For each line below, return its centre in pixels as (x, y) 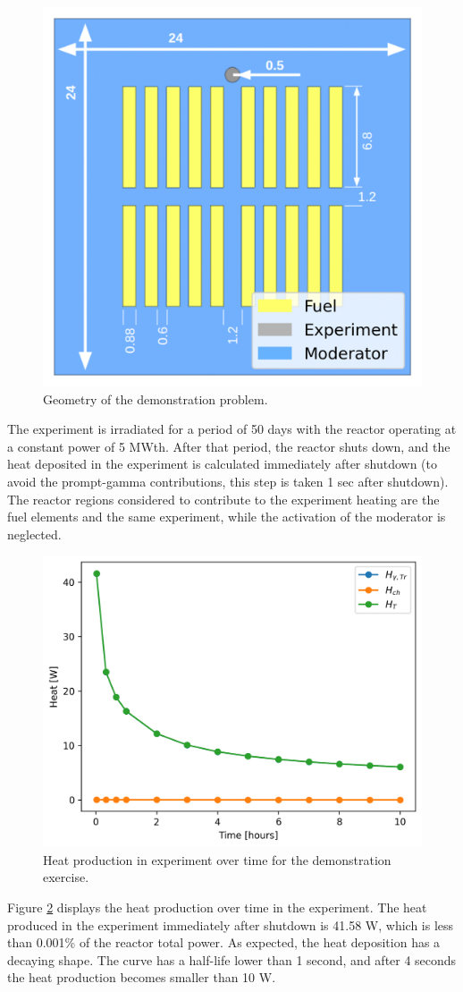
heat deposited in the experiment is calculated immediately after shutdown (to (222, 464)
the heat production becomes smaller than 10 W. (142, 977)
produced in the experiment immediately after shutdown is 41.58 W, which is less (231, 924)
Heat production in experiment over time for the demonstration (217, 859)
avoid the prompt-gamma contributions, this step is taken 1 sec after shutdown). (228, 481)
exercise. (66, 877)
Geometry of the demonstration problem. (156, 398)
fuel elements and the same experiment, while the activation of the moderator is (227, 517)
